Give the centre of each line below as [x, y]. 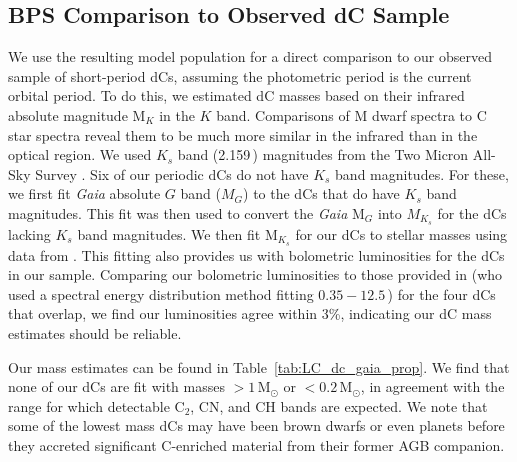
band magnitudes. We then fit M [177, 233]
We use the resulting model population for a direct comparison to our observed [250, 56]
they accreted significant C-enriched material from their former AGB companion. [256, 445]
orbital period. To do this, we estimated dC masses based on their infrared [236, 95]
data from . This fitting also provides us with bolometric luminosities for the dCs [256, 254]
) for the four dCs [441, 293]
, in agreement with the [432, 386]
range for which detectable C [96, 405]
